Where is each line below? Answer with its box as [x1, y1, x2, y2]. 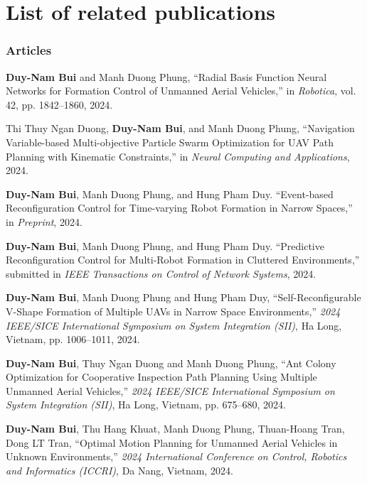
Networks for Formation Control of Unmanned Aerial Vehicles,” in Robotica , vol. [6, 83, 356, 98]
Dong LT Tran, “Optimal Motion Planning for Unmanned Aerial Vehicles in [6, 435, 338, 450]
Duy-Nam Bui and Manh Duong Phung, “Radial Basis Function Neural [6, 69, 327, 84]
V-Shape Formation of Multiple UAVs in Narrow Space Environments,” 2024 [6, 303, 341, 318]
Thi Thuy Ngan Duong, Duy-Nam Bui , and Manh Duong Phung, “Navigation [6, 121, 355, 136]
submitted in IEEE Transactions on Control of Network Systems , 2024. [6, 266, 317, 281]
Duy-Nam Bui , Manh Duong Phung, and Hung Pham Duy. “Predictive [6, 238, 324, 253]
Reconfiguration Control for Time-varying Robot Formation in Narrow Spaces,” [6, 200, 353, 215]
